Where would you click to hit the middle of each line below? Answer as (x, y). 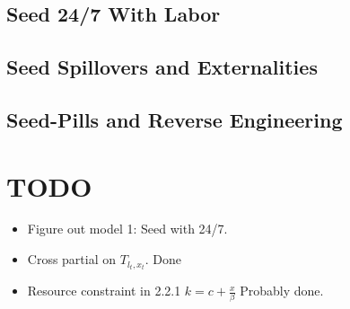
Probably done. (282, 291)
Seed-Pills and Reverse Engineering (175, 119)
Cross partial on (72, 259)
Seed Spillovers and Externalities (162, 67)
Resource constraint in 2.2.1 (104, 291)
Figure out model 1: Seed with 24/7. (127, 229)
